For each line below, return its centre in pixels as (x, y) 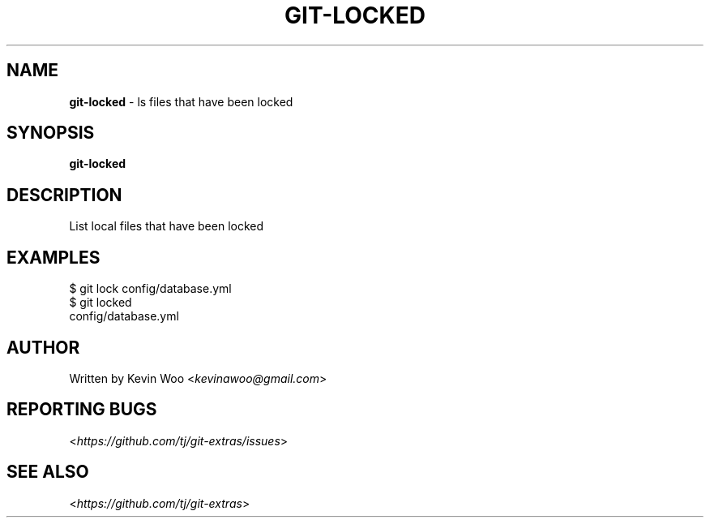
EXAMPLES (53, 257)
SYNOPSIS (51, 133)
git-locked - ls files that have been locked (181, 101)
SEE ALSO (48, 472)
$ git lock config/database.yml (150, 289)
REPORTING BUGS (82, 410)
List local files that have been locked (167, 226)
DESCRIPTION (64, 195)
